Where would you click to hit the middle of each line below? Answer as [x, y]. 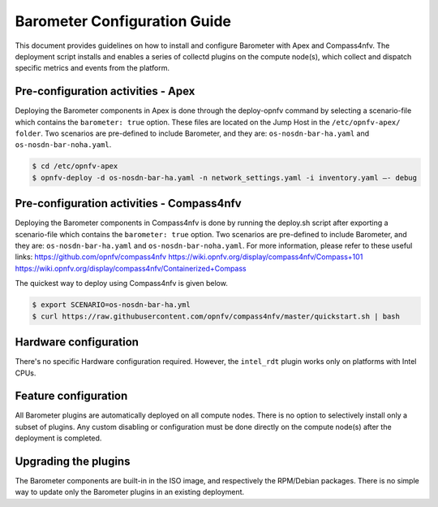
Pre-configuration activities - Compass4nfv [129, 204]
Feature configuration [71, 396]
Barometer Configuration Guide [123, 21]
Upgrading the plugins [73, 461]
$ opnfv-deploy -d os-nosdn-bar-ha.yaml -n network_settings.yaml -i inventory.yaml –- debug [225, 178]
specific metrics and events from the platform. [92, 68]
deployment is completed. [58, 438]
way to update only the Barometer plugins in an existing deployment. [130, 492]
